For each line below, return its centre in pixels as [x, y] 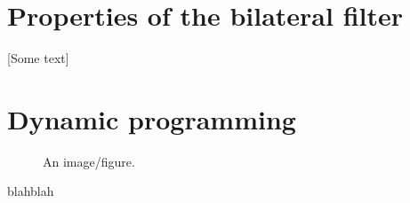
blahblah [31, 191]
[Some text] [38, 58]
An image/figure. [89, 161]
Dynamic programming [152, 118]
